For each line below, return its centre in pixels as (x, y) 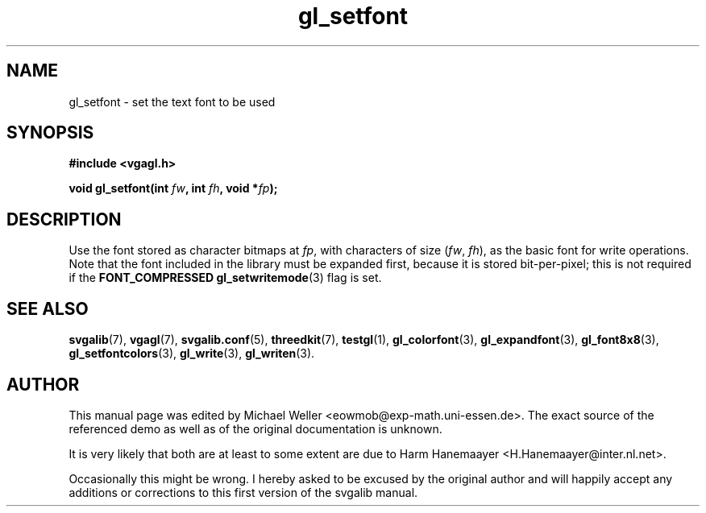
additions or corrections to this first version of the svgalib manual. (243, 492)
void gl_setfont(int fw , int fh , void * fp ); (173, 188)
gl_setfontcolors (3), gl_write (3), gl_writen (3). (192, 354)
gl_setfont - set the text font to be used (172, 101)
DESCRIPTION (64, 219)
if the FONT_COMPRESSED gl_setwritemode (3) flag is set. (225, 278)
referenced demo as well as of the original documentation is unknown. (255, 428)
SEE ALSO (48, 308)
